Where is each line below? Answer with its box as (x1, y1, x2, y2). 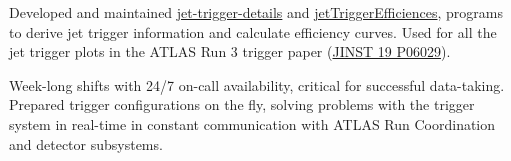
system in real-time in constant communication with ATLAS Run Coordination (9, 113, 496, 134)
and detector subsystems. (9, 133, 163, 154)
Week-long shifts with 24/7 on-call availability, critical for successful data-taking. (9, 74, 505, 95)
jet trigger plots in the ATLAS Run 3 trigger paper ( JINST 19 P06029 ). (9, 41, 451, 62)
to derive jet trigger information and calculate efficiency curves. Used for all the (9, 21, 497, 42)
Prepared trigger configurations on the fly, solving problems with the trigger (9, 94, 475, 115)
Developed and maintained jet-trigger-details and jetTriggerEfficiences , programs (9, 2, 504, 22)
